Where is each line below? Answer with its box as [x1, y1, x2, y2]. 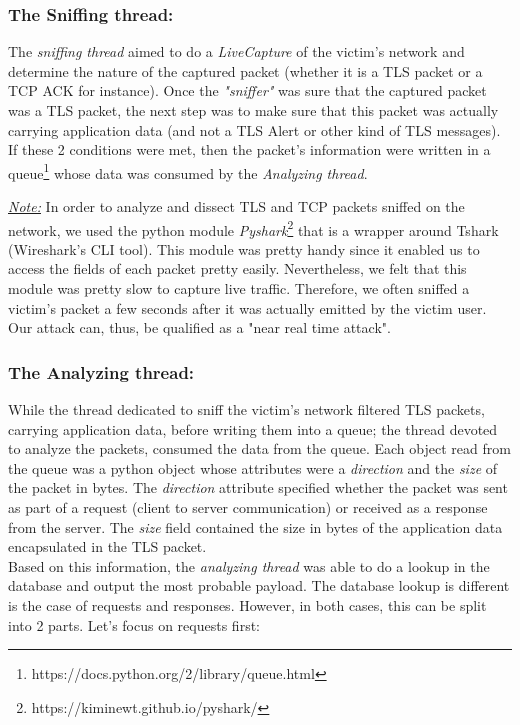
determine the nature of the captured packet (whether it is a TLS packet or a [8, 60, 483, 81]
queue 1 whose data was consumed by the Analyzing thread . [8, 159, 368, 183]
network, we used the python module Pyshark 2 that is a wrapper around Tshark [8, 216, 499, 240]
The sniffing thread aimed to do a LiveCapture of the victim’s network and [8, 41, 465, 62]
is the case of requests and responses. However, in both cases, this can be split [8, 595, 487, 615]
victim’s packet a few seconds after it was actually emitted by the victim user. [8, 297, 487, 318]
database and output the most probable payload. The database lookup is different [8, 575, 510, 596]
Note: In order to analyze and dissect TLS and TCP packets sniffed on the [8, 196, 465, 217]
